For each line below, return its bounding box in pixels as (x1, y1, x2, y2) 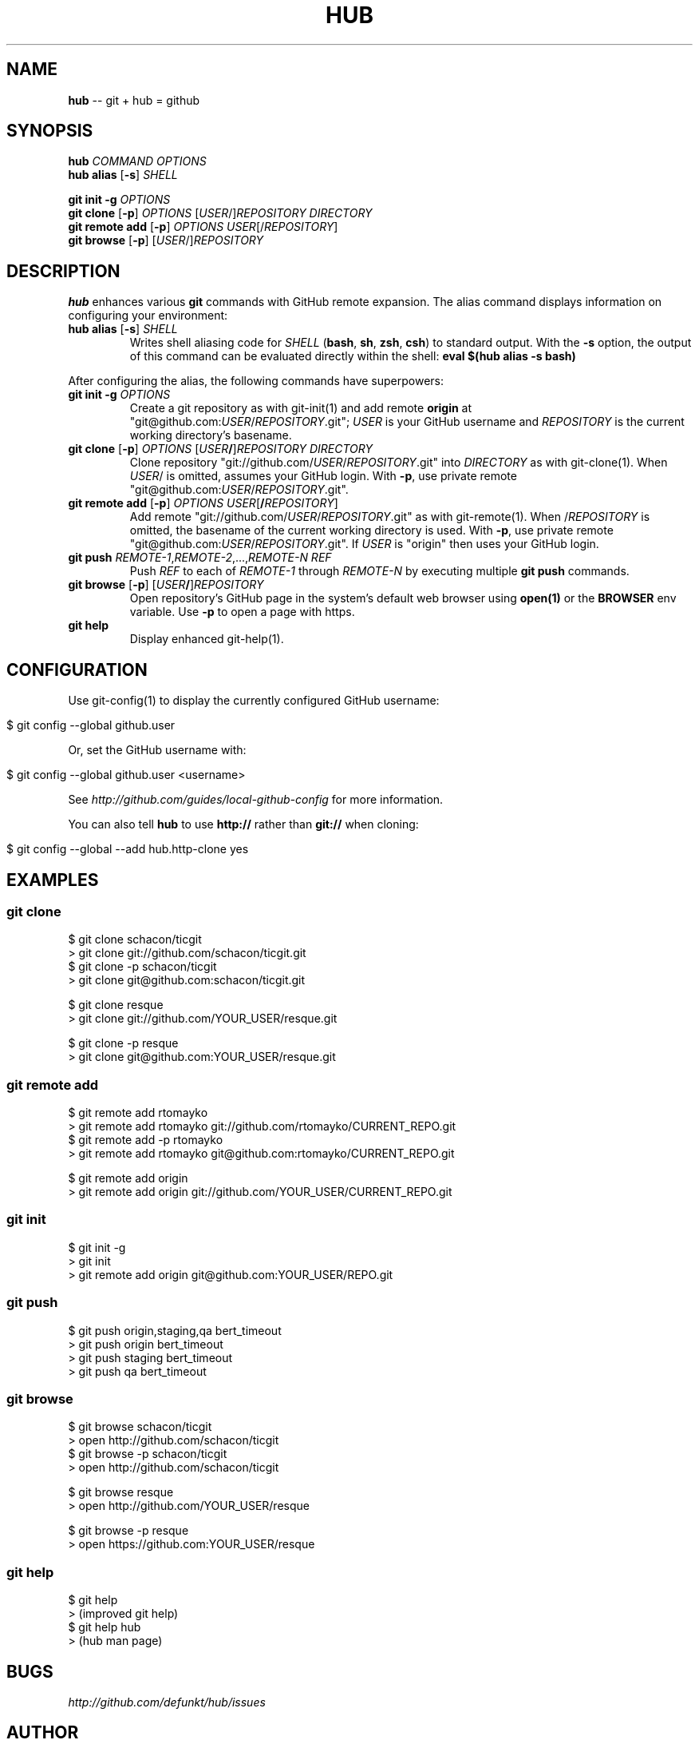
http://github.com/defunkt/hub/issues (68, 1694, 266, 1709)
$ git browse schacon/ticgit (68, 1420, 212, 1434)
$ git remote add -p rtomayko (68, 1133, 223, 1147)
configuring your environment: (68, 308, 228, 323)
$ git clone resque (68, 998, 164, 1012)
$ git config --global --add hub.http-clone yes (6, 842, 249, 856)
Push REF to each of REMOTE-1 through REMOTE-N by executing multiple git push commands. (129, 564, 630, 578)
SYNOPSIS (6, 121, 93, 141)
